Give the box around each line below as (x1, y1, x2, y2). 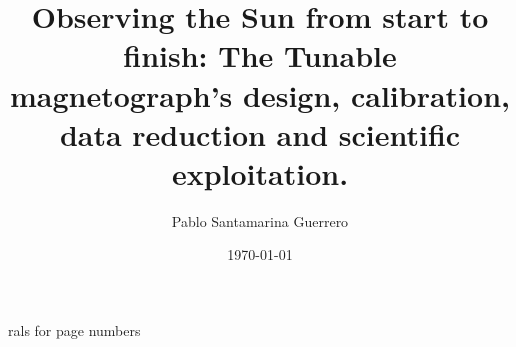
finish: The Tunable (123, 35, 397, 76)
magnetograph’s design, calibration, (10, 74, 510, 115)
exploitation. (171, 152, 349, 193)
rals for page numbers (8, 320, 141, 341)
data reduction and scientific (59, 113, 461, 154)
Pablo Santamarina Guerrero (171, 210, 349, 231)
